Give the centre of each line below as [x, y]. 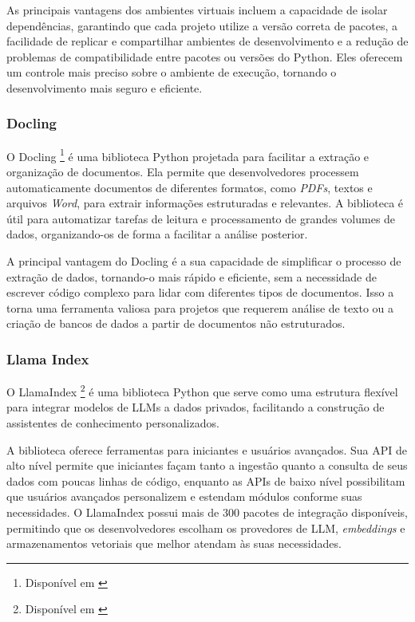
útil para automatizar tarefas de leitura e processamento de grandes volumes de [201, 218]
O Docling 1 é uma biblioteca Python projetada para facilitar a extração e [188, 155]
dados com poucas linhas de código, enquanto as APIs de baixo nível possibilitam [206, 480]
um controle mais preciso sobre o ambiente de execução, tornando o [172, 72]
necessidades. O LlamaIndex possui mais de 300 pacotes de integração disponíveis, [207, 512]
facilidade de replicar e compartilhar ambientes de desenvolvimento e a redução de [207, 41]
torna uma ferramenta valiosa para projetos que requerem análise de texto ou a [200, 307]
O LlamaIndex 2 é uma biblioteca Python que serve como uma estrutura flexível [202, 390]
